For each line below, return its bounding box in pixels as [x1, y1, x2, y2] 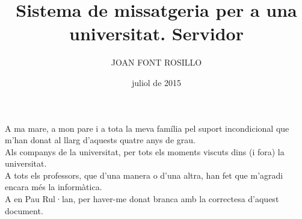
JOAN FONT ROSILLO [111, 56, 202, 69]
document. [5, 204, 43, 217]
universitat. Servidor [69, 21, 244, 46]
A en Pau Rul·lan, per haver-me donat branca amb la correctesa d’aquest [5, 193, 279, 205]
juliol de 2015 [131, 76, 182, 88]
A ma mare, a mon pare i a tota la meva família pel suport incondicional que [5, 122, 289, 134]
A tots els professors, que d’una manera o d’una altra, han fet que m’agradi [5, 168, 283, 181]
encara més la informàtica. [5, 180, 102, 193]
